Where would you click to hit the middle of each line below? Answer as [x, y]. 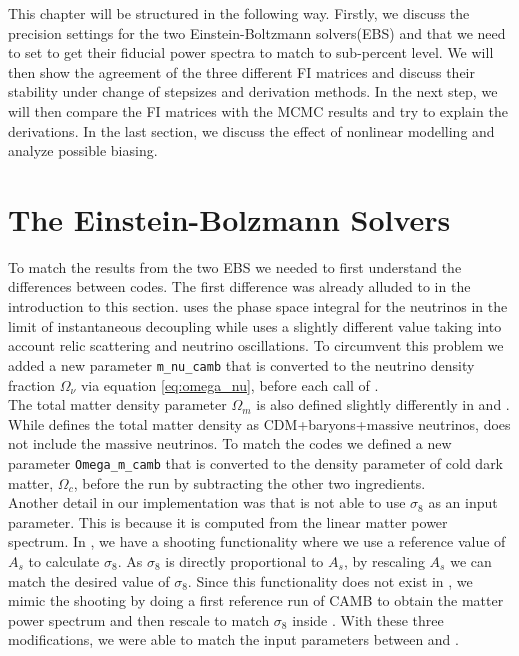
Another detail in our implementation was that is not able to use [207, 502]
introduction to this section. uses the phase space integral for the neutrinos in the [258, 306]
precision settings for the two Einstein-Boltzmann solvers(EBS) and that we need [257, 32]
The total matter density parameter [117, 404]
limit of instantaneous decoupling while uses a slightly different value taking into [255, 325]
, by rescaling [384, 560]
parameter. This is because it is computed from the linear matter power [228, 521]
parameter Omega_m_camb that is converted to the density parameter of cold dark [256, 462]
